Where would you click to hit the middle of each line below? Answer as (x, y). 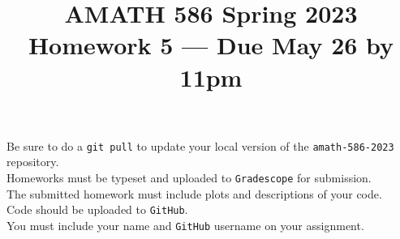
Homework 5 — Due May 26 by (211, 45)
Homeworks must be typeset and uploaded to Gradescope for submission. (189, 177)
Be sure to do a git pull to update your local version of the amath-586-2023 (200, 145)
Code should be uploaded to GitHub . (97, 209)
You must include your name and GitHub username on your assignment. (185, 225)
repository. (33, 162)
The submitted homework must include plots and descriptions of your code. (194, 193)
